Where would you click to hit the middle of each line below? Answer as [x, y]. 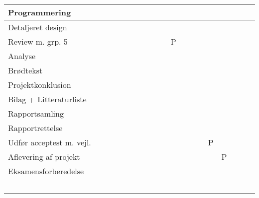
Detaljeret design [38, 27]
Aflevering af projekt [44, 157]
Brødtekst [25, 70]
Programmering [40, 12]
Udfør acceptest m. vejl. [50, 142]
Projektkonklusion [40, 85]
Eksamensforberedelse [46, 171]
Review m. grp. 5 [38, 41]
